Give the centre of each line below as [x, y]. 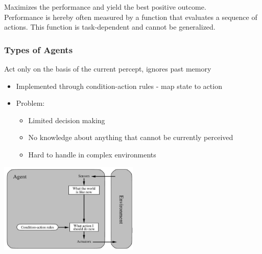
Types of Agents [39, 49]
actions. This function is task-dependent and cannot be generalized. [110, 27]
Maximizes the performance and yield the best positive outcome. [105, 7]
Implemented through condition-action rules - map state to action [119, 86]
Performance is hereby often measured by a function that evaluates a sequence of [131, 17]
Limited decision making [67, 120]
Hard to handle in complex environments [92, 154]
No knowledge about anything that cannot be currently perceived [131, 137]
